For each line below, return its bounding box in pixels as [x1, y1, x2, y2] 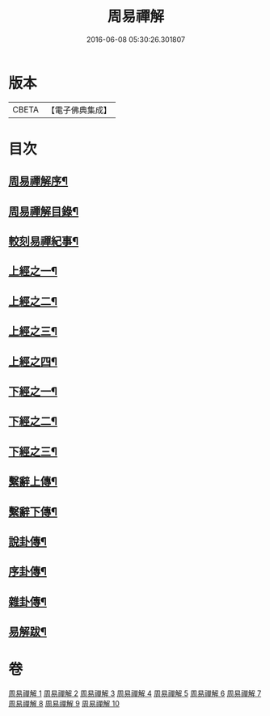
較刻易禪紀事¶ [8, 235, 79, 248]
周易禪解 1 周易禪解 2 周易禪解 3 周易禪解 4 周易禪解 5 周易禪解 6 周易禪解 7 [8, 688, 262, 698]
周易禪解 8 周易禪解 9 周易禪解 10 [8, 699, 120, 709]
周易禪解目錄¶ [8, 204, 79, 218]
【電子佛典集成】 [46, 104, 112, 116]
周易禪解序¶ [8, 175, 69, 189]
